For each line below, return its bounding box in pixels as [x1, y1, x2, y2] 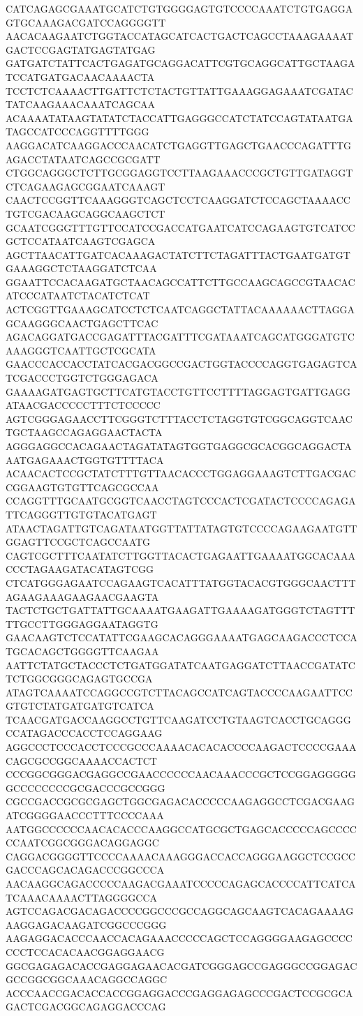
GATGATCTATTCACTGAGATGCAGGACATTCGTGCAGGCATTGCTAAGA [6, 56, 355, 70]
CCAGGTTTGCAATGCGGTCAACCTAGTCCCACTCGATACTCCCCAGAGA [6, 493, 356, 508]
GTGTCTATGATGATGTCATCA [6, 698, 154, 713]
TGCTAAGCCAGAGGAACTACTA [6, 425, 163, 440]
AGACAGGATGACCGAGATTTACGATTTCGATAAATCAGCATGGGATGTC [6, 329, 355, 344]
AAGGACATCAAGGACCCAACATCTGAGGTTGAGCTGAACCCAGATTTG [6, 137, 352, 152]
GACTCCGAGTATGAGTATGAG [6, 42, 156, 57]
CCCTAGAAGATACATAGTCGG [6, 562, 154, 576]
